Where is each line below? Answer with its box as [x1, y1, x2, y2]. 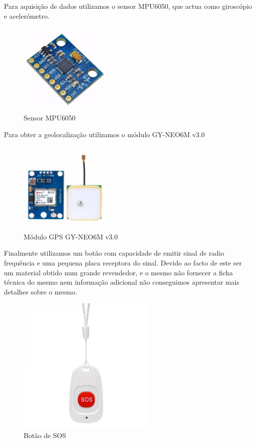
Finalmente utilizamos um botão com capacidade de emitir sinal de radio [4, 248, 224, 258]
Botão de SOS [24, 430, 66, 441]
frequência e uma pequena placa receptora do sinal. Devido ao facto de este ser [4, 257, 242, 267]
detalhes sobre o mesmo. [4, 286, 77, 296]
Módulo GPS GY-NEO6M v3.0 [24, 231, 118, 241]
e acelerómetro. [4, 10, 50, 21]
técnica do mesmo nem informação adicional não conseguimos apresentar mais [4, 277, 240, 287]
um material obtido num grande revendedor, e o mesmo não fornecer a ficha [4, 267, 233, 277]
